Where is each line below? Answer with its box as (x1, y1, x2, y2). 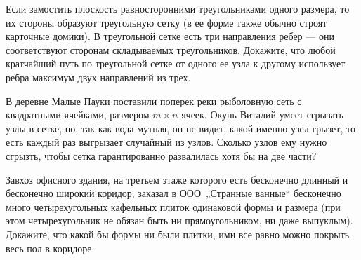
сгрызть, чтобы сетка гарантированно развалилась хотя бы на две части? (6, 148, 317, 163)
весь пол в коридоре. (6, 240, 95, 255)
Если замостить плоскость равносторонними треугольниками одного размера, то (6, 1, 350, 15)
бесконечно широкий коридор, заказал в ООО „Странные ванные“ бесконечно (6, 186, 341, 200)
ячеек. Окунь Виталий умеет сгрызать (181, 107, 343, 122)
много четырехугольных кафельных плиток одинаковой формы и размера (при (6, 199, 341, 214)
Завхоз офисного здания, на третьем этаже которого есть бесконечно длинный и (6, 172, 348, 186)
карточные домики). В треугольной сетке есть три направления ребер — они (6, 29, 334, 43)
